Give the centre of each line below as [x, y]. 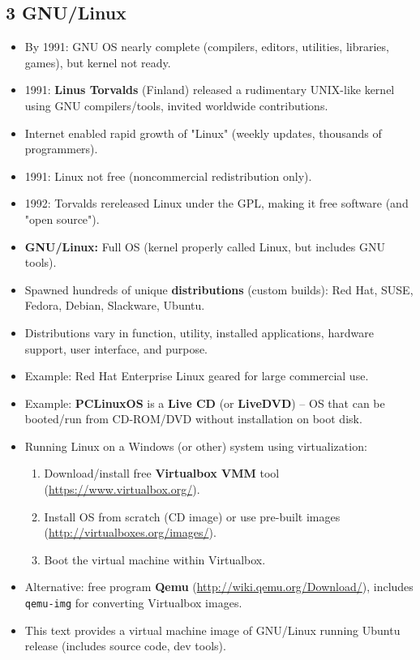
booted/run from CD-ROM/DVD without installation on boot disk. [193, 419]
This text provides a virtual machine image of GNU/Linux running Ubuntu [212, 630]
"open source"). [62, 219]
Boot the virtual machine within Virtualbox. [155, 559]
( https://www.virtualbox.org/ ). [122, 489]
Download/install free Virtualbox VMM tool [162, 473]
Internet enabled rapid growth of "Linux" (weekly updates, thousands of [203, 133]
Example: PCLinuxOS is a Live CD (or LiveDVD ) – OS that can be [205, 403]
